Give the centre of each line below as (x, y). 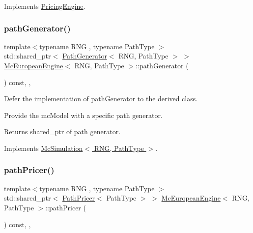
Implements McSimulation (43, 148)
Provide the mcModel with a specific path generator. (83, 115)
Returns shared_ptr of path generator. (62, 131)
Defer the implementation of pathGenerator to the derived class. (101, 99)
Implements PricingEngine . (45, 6)
